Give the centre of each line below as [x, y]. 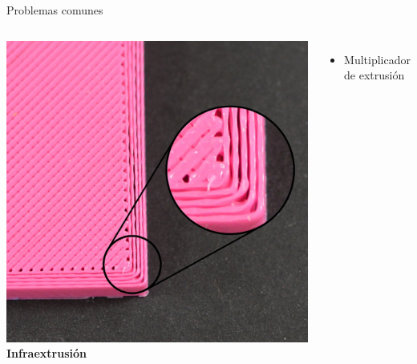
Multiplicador [377, 59]
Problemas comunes [55, 10]
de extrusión [374, 75]
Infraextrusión [47, 353]
